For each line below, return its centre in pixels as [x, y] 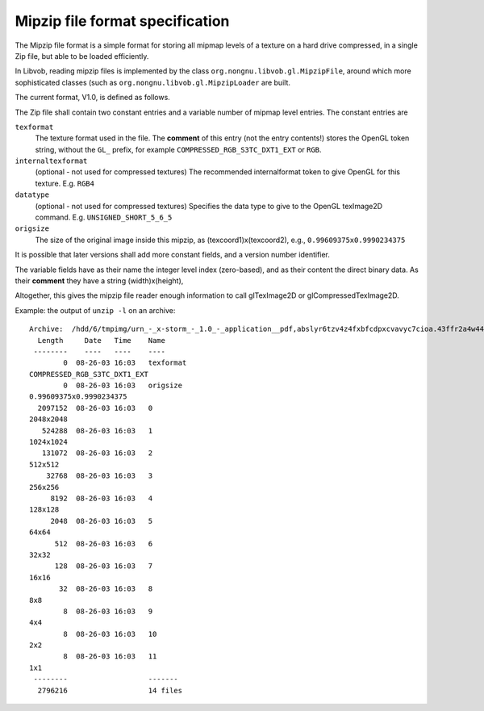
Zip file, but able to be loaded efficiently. [82, 56]
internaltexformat [51, 161]
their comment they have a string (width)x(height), [99, 280]
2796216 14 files [110, 690]
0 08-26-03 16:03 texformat [125, 363]
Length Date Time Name [101, 340]
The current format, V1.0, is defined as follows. [93, 98]
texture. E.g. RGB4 [65, 183]
